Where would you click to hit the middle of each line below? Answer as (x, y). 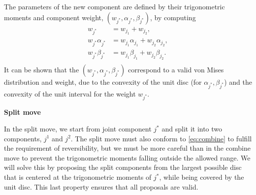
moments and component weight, (54, 17)
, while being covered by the (202, 177)
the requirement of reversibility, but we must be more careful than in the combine (127, 148)
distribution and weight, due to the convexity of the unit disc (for (103, 81)
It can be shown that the (42, 69)
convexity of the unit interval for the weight (70, 93)
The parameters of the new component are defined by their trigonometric (114, 6)
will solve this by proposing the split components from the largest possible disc (123, 167)
